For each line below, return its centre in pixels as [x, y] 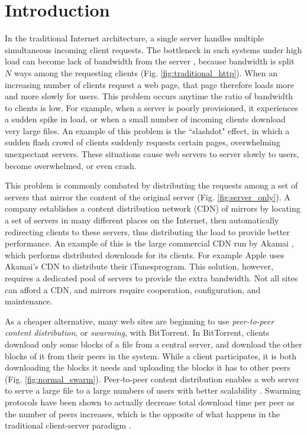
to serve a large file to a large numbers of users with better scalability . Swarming [153, 390]
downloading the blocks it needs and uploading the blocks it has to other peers [148, 367]
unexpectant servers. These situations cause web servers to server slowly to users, [152, 154]
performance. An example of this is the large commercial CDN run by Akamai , [149, 243]
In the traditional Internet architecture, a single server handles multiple [134, 38]
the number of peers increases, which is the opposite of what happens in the [143, 413]
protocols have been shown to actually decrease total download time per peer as [150, 402]
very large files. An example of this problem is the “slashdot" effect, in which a [147, 130]
